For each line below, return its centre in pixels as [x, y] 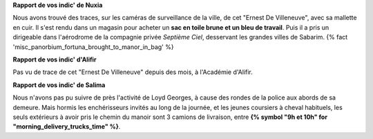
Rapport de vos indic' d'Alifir [55, 59]
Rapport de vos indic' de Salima [59, 85]
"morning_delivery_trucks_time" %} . [67, 127]
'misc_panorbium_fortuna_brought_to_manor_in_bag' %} [93, 47]
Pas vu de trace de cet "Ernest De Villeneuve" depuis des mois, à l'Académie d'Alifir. [133, 72]
